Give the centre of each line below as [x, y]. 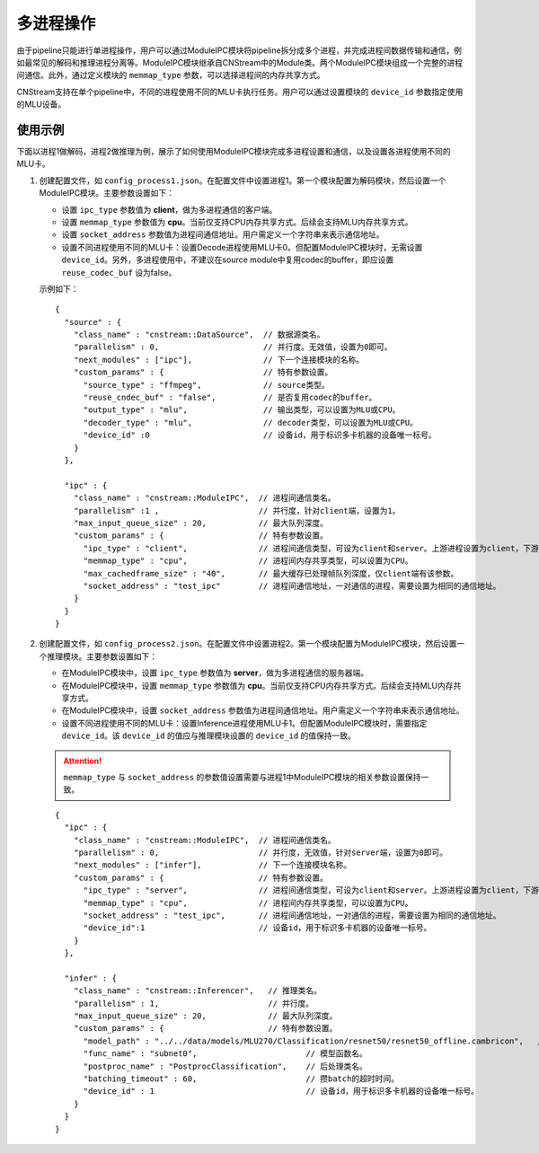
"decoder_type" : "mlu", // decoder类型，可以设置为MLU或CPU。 [250, 422]
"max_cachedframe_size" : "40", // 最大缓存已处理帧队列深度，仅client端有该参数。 [271, 573]
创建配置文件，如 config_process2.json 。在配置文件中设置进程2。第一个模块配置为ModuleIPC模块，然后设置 [248, 644]
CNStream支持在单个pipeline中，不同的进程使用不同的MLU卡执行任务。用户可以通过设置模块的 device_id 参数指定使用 [240, 92]
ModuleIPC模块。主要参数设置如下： [107, 193]
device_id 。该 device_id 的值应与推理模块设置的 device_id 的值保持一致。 [209, 735]
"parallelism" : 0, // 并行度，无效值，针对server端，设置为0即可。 [261, 852]
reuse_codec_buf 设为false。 [119, 272]
